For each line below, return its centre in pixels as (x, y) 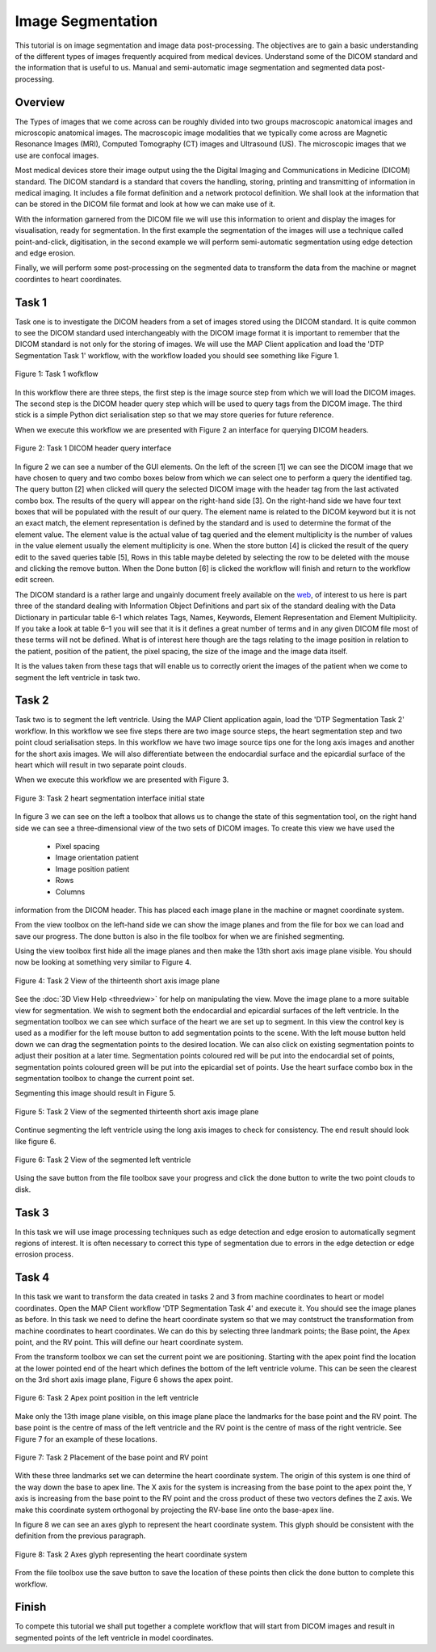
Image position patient (92, 868)
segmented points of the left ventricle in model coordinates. (114, 1637)
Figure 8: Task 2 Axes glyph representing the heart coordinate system (131, 1554)
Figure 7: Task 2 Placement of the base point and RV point (111, 1458)
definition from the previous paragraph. (80, 1536)
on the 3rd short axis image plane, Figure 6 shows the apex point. (124, 1379)
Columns (70, 891)
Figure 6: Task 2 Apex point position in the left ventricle (107, 1398)
